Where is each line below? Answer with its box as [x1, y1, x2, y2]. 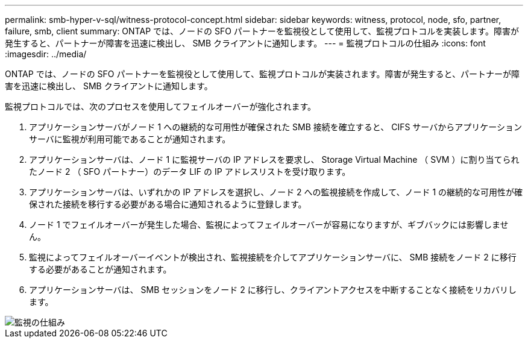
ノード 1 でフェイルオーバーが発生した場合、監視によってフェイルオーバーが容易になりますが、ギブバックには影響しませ [29, 219, 509, 230]
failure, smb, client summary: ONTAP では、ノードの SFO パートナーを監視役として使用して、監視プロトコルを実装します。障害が [5, 26, 519, 36]
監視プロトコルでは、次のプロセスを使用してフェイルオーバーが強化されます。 [5, 101, 316, 112]
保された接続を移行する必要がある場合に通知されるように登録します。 [29, 199, 307, 209]
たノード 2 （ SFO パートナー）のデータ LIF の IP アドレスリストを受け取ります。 [29, 166, 351, 177]
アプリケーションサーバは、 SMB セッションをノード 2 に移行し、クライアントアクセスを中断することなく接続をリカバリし [29, 285, 517, 295]
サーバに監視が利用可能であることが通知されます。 [29, 134, 231, 144]
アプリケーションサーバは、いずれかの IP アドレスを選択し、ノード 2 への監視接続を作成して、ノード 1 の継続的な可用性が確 [29, 187, 523, 197]
